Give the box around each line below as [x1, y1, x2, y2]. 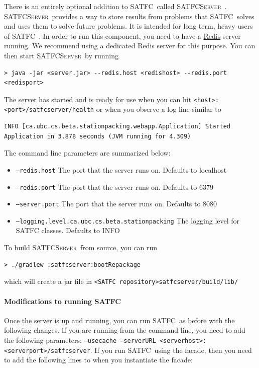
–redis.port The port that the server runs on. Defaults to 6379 [16, 181, 213, 192]
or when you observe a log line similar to [96, 104, 221, 114]
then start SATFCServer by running [4, 50, 119, 60]
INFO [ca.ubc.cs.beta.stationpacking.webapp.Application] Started [4, 123, 231, 130]
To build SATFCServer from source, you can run [4, 242, 158, 253]
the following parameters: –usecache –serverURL [4, 334, 156, 345]
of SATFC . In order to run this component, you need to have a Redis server [4, 30, 241, 41]
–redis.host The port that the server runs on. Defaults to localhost [16, 164, 227, 175]
